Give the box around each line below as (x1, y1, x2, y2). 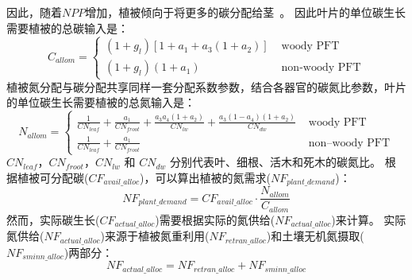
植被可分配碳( (17, 169, 89, 185)
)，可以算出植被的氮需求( (140, 169, 271, 185)
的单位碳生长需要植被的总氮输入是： (6, 94, 195, 111)
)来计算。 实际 (331, 211, 406, 227)
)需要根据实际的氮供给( (155, 211, 275, 227)
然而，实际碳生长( (6, 211, 100, 227)
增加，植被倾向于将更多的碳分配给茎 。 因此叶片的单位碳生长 (85, 4, 406, 20)
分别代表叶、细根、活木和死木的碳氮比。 (170, 154, 382, 170)
